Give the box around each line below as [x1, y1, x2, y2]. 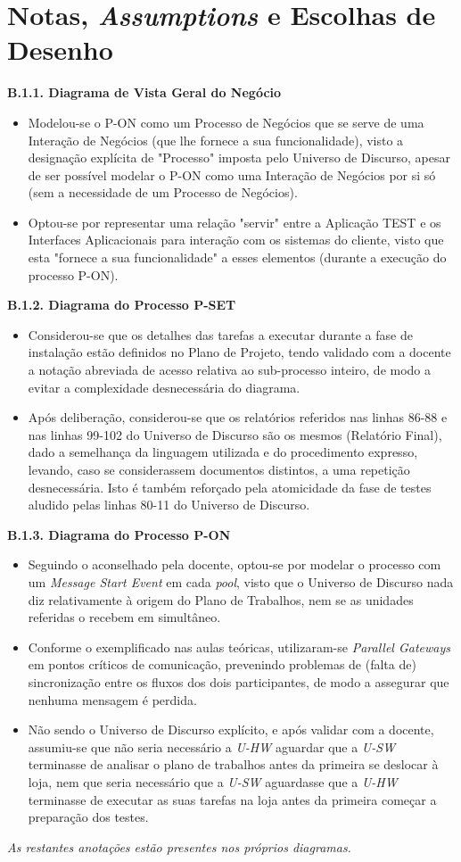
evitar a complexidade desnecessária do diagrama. [28, 377, 300, 396]
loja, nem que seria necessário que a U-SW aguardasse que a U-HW [28, 772, 398, 791]
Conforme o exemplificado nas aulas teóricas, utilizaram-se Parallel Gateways [28, 637, 450, 656]
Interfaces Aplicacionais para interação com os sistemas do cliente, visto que [28, 230, 444, 249]
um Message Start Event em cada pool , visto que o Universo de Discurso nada [28, 572, 454, 591]
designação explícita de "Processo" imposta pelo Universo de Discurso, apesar [28, 148, 451, 167]
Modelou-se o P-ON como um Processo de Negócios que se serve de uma [28, 112, 424, 131]
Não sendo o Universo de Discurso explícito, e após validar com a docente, [28, 720, 434, 739]
